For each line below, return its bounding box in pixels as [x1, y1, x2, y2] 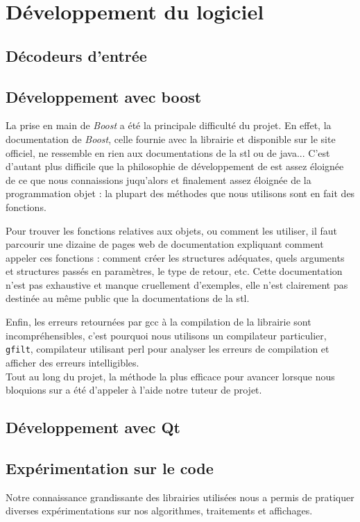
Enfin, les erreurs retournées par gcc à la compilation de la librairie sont [6, 314, 311, 329]
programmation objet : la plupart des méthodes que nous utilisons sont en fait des [6, 186, 355, 201]
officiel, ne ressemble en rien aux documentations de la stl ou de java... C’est [6, 145, 330, 160]
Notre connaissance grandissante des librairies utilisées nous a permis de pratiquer [6, 489, 354, 504]
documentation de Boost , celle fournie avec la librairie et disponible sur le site [6, 131, 336, 146]
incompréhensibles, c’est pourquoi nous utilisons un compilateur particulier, [6, 328, 327, 342]
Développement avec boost [6, 85, 202, 107]
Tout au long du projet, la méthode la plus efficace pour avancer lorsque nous [6, 369, 335, 383]
